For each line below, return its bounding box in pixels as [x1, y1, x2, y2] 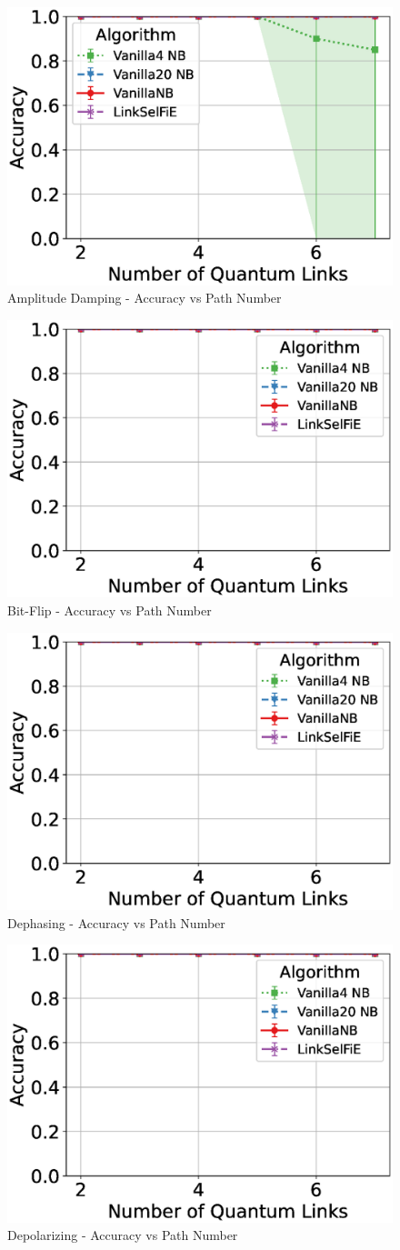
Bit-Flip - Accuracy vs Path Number [7, 600, 212, 619]
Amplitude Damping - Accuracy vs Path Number [7, 288, 282, 307]
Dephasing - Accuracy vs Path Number [7, 913, 225, 932]
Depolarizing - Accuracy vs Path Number [7, 1225, 238, 1245]
